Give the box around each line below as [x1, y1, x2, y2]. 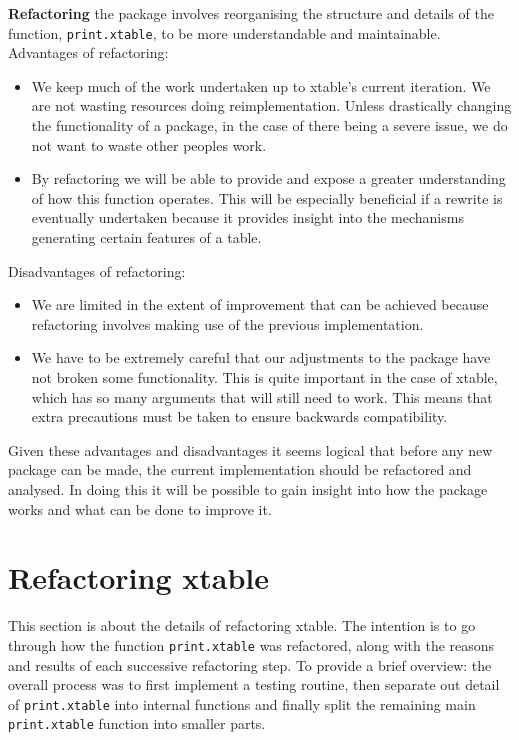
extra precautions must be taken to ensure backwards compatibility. [31, 406, 448, 427]
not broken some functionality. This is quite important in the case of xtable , [31, 366, 498, 387]
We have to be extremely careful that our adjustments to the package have [31, 347, 491, 368]
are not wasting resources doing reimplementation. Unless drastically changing [31, 95, 512, 116]
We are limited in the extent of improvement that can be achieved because [31, 294, 489, 315]
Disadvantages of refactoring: [8, 260, 186, 281]
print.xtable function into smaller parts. [8, 713, 266, 734]
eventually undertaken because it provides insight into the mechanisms [31, 207, 464, 228]
